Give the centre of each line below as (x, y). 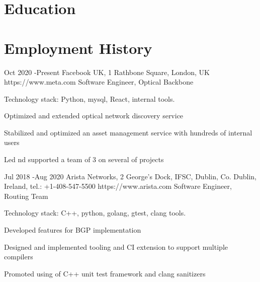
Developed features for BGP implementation (73, 230)
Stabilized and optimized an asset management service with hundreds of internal (128, 132)
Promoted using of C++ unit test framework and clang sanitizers (105, 273)
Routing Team (26, 196)
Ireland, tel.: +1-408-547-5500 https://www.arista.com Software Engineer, (118, 186)
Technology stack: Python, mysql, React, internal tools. (90, 98)
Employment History (78, 48)
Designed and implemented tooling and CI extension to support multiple (116, 246)
